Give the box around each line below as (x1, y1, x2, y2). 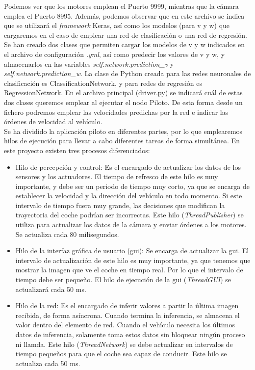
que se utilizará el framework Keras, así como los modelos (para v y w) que (4, 20, 230, 30)
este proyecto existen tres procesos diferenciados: (4, 145, 150, 155)
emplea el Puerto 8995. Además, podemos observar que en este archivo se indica (4, 10, 245, 21)
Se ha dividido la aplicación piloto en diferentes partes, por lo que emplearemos (4, 126, 243, 136)
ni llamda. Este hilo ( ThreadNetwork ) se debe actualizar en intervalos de (15, 339, 233, 349)
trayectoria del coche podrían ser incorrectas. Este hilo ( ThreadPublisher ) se (15, 210, 244, 220)
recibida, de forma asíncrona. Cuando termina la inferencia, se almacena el (15, 310, 240, 320)
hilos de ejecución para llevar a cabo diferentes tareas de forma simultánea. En (4, 135, 240, 146)
